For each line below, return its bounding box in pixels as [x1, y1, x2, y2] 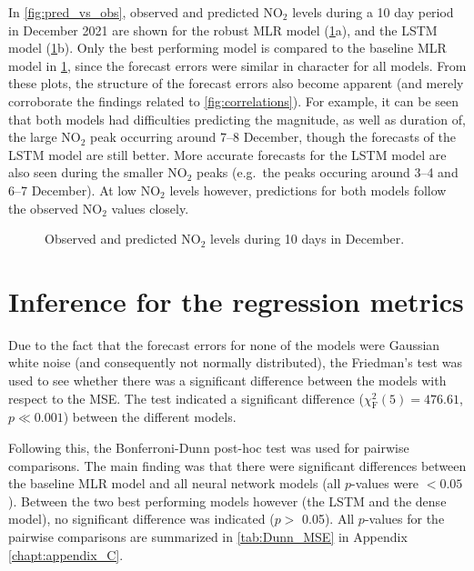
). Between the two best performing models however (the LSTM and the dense [8, 491, 447, 510]
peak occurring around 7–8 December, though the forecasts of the [90, 127, 456, 146]
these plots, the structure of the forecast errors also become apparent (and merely [8, 74, 464, 93]
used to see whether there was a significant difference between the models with [8, 371, 447, 390]
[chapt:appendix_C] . [8, 545, 124, 564]
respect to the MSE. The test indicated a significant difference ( [8, 388, 364, 407]
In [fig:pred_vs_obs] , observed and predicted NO [8, 3, 283, 21]
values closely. [111, 198, 189, 217]
